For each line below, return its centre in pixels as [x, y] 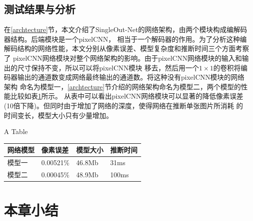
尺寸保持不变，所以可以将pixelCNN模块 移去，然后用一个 [108, 67]
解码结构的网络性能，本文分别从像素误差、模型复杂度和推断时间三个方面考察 [126, 48]
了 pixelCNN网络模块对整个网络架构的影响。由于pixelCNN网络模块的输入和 [123, 58]
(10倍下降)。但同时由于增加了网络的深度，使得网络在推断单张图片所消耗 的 [124, 105]
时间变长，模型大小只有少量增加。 [58, 115]
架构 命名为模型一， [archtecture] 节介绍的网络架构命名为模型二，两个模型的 [122, 86]
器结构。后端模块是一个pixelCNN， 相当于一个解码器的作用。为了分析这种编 [125, 39]
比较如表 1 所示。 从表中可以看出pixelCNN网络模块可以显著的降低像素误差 [127, 96]
